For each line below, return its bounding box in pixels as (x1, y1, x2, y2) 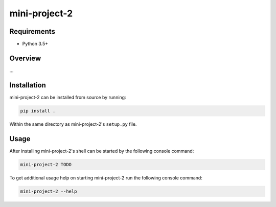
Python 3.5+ (22, 41, 49, 47)
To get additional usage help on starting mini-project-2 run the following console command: (9, 174, 203, 181)
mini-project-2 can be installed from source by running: (9, 94, 126, 100)
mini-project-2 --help (20, 188, 77, 194)
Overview (9, 54, 41, 62)
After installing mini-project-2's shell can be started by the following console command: (9, 148, 194, 154)
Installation (9, 81, 46, 89)
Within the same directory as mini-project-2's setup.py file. (9, 121, 137, 127)
